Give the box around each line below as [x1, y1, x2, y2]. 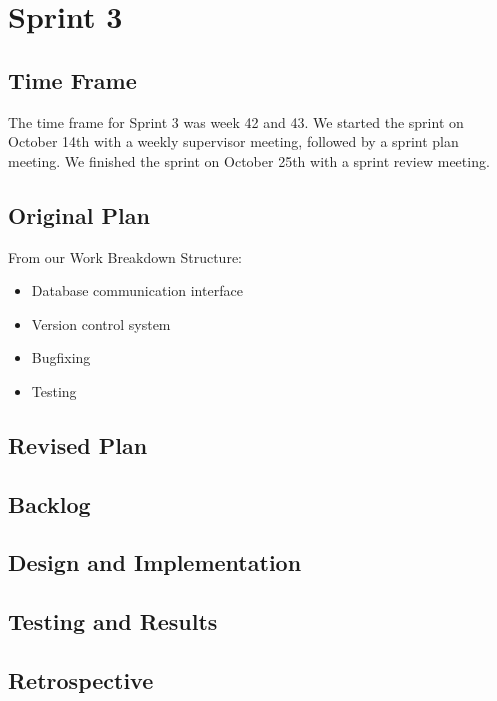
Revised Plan [8, 429, 148, 460]
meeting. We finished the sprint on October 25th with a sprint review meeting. [8, 150, 490, 171]
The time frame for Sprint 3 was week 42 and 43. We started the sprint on [8, 111, 464, 132]
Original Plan [8, 199, 150, 230]
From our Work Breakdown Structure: [8, 246, 242, 267]
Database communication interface [31, 280, 243, 301]
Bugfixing [31, 347, 91, 368]
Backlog [8, 488, 91, 519]
